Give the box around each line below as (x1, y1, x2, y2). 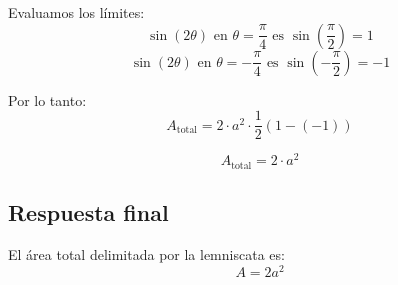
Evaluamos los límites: (8, 2, 145, 22)
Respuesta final (8, 197, 169, 228)
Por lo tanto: (8, 89, 87, 110)
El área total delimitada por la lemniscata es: (8, 243, 285, 264)
